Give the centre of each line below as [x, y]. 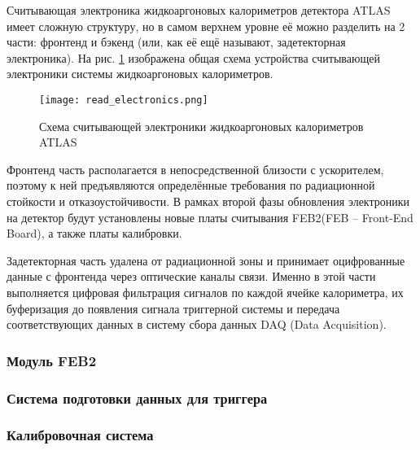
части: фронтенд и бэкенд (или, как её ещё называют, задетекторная [176, 42]
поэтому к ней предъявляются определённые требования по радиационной [191, 185]
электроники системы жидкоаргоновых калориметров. [140, 74]
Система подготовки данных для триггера [137, 398]
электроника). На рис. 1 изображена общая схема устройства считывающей [193, 57]
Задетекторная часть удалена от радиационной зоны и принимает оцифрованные [206, 260]
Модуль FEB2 [52, 360]
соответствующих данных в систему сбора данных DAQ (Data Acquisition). [197, 324]
